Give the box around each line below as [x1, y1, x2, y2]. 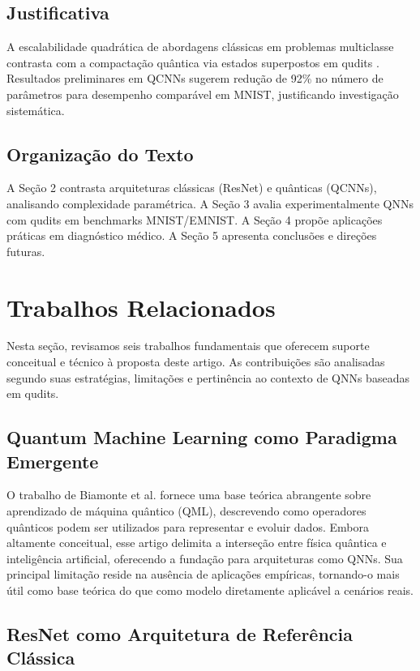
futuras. [6, 242, 45, 259]
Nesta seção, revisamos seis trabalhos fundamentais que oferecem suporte [6, 337, 370, 354]
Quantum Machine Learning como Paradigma [6, 425, 397, 450]
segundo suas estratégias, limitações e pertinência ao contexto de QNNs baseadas [6, 369, 409, 386]
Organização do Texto [6, 141, 194, 166]
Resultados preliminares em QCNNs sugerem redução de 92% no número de [6, 70, 384, 87]
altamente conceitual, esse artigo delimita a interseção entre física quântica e [6, 534, 387, 551]
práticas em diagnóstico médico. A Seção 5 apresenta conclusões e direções [6, 227, 377, 244]
